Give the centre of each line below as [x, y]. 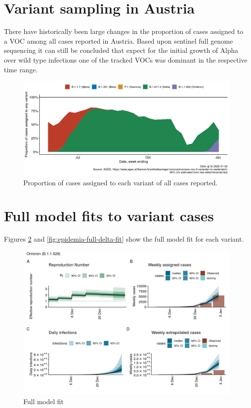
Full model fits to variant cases [109, 216]
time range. [21, 69]
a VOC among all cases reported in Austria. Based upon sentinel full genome [118, 41]
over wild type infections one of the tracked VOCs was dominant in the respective [126, 59]
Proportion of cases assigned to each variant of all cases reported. [121, 182]
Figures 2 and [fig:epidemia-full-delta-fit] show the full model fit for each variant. [124, 239]
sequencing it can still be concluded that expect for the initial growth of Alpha [121, 50]
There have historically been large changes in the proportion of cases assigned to [124, 31]
